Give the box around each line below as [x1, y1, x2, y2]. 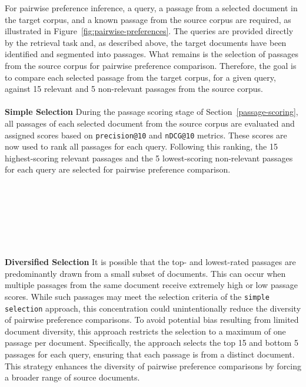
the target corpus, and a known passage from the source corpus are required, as [5, 13, 291, 25]
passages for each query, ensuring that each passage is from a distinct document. [5, 348, 295, 360]
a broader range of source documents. [5, 371, 140, 383]
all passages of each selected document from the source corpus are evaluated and [5, 117, 295, 129]
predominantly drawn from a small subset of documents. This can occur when [5, 267, 286, 279]
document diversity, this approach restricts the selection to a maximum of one [5, 325, 286, 337]
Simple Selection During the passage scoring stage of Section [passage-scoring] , [5, 105, 298, 118]
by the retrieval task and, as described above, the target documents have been [5, 36, 287, 48]
